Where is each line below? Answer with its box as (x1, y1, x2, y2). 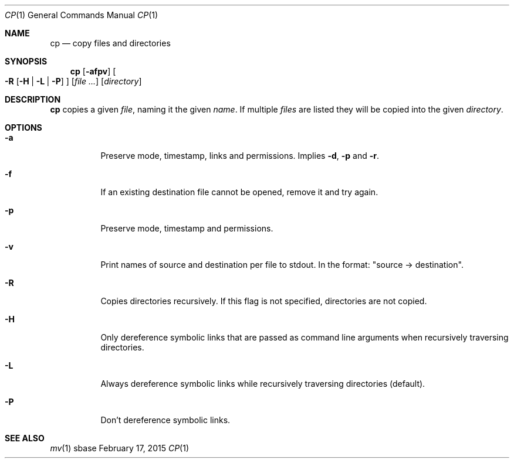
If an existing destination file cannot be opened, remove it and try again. (100, 187, 378, 197)
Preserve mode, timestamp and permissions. (100, 223, 273, 233)
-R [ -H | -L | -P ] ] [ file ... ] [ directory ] (5, 76, 142, 86)
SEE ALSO (5, 433, 45, 443)
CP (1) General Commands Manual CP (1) (5, 10, 158, 20)
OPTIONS (5, 122, 42, 132)
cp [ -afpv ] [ (70, 66, 116, 76)
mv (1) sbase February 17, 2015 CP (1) (50, 443, 190, 453)
